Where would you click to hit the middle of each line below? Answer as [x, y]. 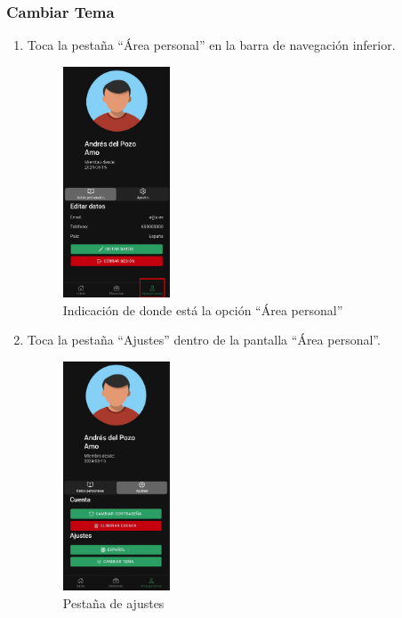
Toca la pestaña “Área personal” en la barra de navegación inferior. [211, 45]
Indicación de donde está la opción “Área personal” [203, 309]
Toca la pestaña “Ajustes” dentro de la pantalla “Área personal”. [204, 340]
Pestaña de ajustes [113, 602]
